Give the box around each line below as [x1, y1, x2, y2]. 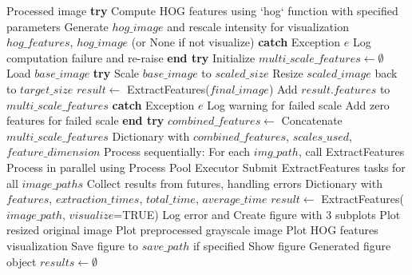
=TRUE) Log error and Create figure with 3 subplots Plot [113, 205, 401, 222]
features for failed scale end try [6, 112, 164, 129]
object [6, 253, 37, 269]
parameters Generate [6, 18, 109, 34]
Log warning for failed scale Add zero [207, 96, 390, 113]
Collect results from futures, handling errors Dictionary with [86, 174, 382, 191]
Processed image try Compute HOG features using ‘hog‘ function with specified [6, 2, 398, 18]
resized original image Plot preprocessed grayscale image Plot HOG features [6, 221, 378, 238]
